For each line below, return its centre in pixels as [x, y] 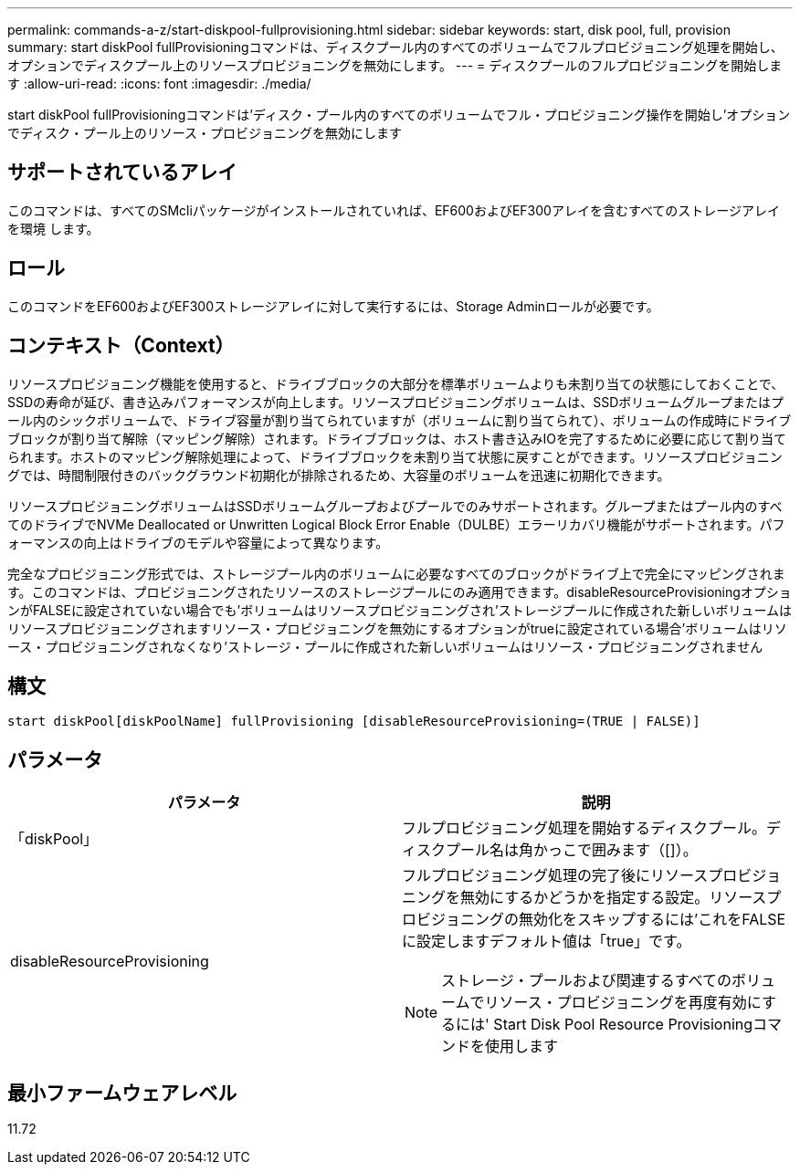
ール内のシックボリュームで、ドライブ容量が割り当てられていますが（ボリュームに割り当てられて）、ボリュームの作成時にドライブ [400, 420]
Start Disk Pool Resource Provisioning [623, 1025]
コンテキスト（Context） [121, 346]
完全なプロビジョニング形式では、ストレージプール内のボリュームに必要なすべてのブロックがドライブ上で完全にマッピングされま [396, 573]
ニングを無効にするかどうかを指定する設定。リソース [584, 898]
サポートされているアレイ [122, 173]
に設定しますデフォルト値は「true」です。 [547, 942]
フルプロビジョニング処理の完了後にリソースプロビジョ [592, 876]
